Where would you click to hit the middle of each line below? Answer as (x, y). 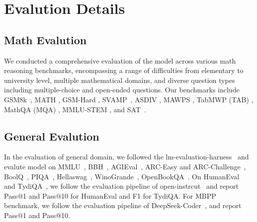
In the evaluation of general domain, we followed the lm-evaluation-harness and (127, 157)
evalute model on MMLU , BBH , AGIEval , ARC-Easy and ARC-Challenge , (125, 166)
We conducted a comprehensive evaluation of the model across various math (120, 60)
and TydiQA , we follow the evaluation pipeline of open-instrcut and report (121, 186)
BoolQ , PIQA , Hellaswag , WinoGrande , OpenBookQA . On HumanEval (122, 176)
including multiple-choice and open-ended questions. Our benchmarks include (122, 90)
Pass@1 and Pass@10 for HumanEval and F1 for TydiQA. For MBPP (110, 195)
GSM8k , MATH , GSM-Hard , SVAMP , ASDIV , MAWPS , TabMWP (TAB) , (129, 99)
